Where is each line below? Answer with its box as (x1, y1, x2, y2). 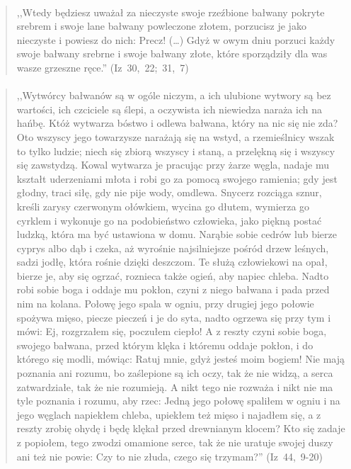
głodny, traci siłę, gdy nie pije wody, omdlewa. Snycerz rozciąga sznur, (16, 185, 322, 200)
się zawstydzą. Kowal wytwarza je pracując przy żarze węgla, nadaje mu (16, 157, 330, 172)
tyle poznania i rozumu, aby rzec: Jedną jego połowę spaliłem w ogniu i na (16, 393, 340, 408)
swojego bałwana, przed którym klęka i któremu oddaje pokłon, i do (16, 337, 313, 352)
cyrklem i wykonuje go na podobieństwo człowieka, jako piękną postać (16, 213, 322, 227)
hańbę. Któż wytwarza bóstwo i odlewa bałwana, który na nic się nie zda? (16, 115, 338, 130)
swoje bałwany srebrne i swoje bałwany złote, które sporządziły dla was (16, 46, 328, 61)
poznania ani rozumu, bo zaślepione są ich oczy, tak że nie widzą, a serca (16, 366, 333, 380)
